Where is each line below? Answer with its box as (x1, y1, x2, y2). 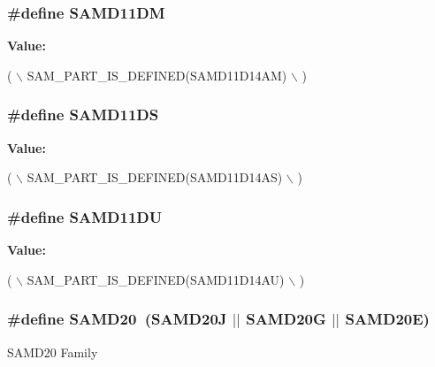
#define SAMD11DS (7, 103, 159, 126)
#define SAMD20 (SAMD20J (7, 308, 227, 330)
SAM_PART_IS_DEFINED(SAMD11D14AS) (27, 168, 283, 187)
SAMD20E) (345, 308, 430, 330)
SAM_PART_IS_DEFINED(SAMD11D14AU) (27, 270, 285, 288)
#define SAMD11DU (7, 205, 163, 227)
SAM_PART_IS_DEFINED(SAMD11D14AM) (27, 65, 287, 84)
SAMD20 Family (7, 342, 98, 361)
